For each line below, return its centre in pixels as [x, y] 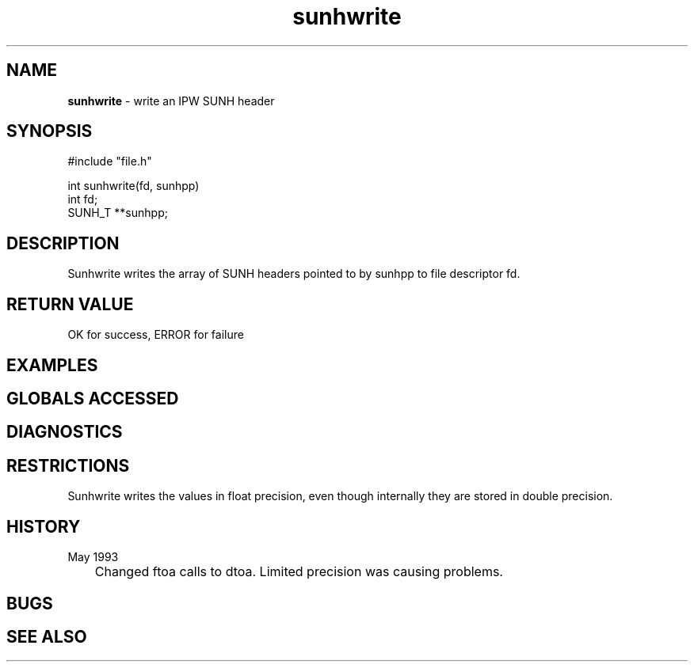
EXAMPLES [52, 365]
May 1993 [93, 557]
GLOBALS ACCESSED [93, 398]
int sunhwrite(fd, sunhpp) [133, 186]
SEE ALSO [47, 636]
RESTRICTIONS [68, 465]
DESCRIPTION [63, 243]
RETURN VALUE [70, 304]
